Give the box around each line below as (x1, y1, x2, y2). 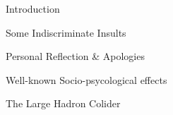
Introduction (6, 1, 60, 16)
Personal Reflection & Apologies (6, 49, 145, 63)
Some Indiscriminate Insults (6, 25, 126, 40)
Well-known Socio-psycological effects (6, 72, 167, 87)
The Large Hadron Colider (6, 96, 121, 111)
